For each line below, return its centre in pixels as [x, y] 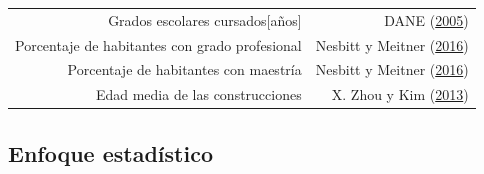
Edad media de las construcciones [198, 94]
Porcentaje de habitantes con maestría [184, 69]
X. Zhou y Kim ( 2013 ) [400, 94]
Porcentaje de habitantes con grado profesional [158, 44]
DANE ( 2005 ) [426, 19]
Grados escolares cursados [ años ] [205, 19]
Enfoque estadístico [110, 152]
